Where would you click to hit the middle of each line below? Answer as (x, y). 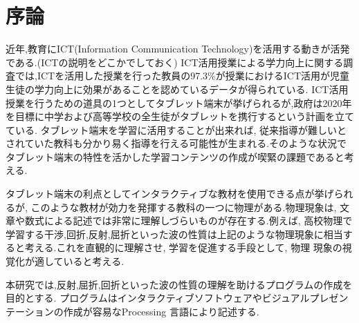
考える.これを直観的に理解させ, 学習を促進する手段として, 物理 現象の (183, 247)
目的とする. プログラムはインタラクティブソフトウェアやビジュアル (158, 298)
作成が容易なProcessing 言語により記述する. (161, 311)
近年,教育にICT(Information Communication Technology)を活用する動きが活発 (178, 49)
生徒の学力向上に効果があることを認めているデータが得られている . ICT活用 (177, 89)
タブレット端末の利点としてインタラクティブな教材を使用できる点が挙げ (170, 194)
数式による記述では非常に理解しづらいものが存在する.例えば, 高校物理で (188, 221)
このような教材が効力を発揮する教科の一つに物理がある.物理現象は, (184, 207)
